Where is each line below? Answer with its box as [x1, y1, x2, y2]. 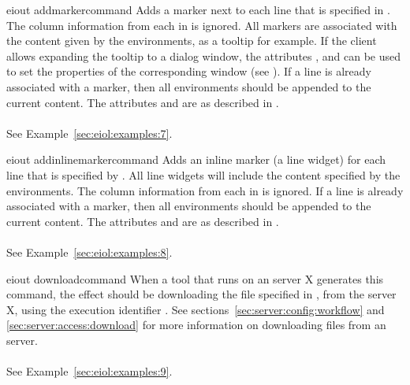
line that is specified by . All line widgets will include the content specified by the [6, 166, 401, 183]
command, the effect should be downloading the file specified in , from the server [6, 286, 397, 302]
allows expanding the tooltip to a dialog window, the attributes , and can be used [6, 47, 401, 64]
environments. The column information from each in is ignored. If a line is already [6, 182, 404, 198]
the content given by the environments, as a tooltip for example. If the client [6, 32, 377, 49]
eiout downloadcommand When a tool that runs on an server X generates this [6, 270, 384, 287]
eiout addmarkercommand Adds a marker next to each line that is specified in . [6, 2, 390, 17]
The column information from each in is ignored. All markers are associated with [6, 17, 397, 33]
